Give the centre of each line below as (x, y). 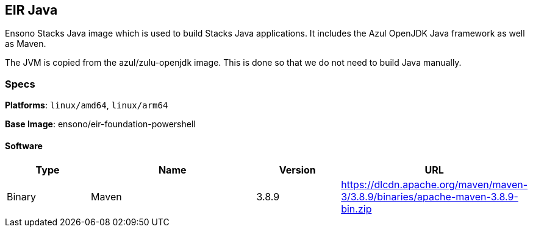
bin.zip (356, 209)
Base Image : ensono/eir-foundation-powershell (100, 124)
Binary (22, 197)
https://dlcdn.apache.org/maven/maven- (435, 185)
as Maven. (26, 44)
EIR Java (31, 10)
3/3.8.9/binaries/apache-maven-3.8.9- (430, 197)
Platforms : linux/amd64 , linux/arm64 (87, 105)
